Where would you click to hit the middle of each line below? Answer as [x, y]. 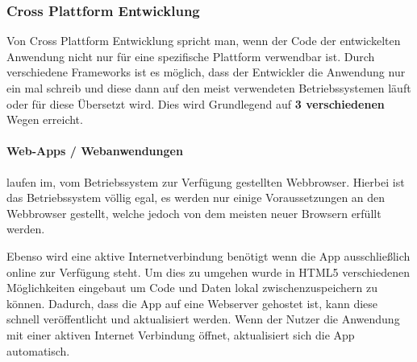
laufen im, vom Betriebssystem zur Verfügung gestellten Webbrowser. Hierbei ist [206, 181]
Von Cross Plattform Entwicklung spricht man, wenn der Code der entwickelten [204, 41]
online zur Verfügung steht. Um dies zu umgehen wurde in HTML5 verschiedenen [208, 271]
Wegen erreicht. [45, 119]
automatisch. [38, 350]
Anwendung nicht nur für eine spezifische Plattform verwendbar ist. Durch [191, 56]
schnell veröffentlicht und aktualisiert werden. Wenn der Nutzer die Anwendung [203, 319]
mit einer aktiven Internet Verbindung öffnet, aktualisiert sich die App [181, 334]
